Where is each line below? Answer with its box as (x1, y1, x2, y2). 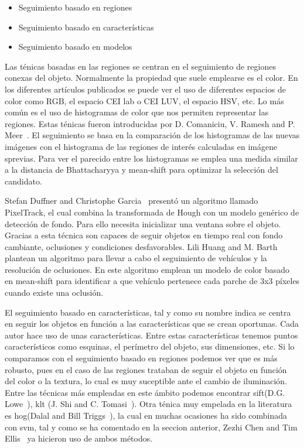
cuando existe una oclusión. (5, 286, 104, 299)
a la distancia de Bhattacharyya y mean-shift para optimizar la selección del (5, 163, 278, 176)
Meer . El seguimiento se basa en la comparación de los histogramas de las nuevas (5, 129, 300, 141)
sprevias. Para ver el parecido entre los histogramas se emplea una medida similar (5, 152, 298, 164)
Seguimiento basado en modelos (18, 40, 132, 53)
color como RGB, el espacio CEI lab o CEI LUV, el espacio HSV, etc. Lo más (5, 94, 284, 107)
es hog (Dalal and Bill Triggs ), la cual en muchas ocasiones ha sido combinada (5, 409, 287, 421)
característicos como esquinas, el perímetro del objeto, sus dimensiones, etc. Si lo (5, 340, 295, 353)
